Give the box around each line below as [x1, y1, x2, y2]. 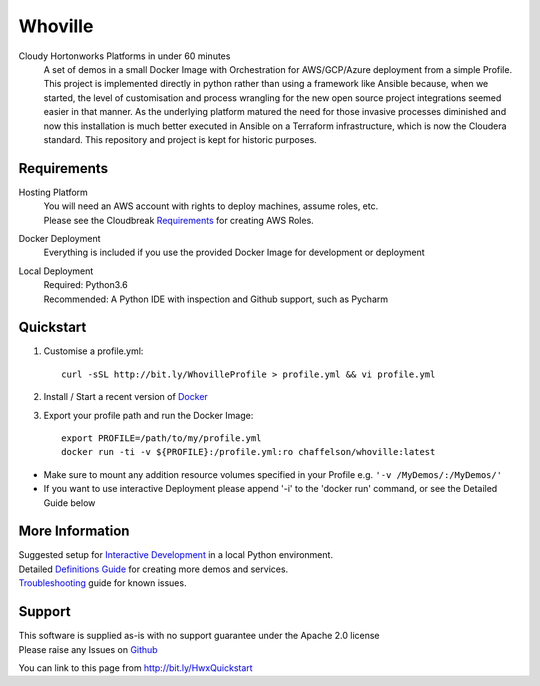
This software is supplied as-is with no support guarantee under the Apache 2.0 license [18, 630, 380, 642]
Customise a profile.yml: [43, 345, 144, 357]
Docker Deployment [18, 232, 101, 244]
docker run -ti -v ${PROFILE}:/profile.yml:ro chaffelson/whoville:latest [61, 446, 436, 458]
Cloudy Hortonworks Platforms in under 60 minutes [18, 50, 231, 62]
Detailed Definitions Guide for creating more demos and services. [18, 563, 289, 575]
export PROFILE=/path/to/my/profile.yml [61, 433, 262, 444]
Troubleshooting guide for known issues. [18, 577, 187, 589]
